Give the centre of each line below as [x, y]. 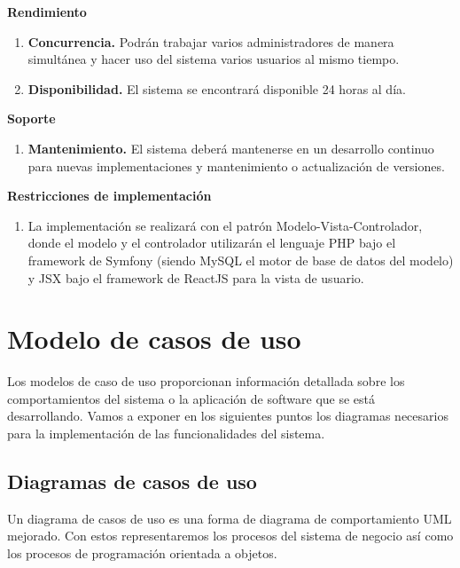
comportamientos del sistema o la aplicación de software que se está [191, 398]
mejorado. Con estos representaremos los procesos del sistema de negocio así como [230, 536]
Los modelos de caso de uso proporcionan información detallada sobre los [206, 381]
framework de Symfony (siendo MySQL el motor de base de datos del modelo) [241, 260]
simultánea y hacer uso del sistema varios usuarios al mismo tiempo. [214, 59]
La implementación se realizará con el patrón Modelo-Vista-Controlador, [225, 225]
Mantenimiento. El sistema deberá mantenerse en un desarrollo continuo [231, 148]
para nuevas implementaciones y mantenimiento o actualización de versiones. [236, 166]
